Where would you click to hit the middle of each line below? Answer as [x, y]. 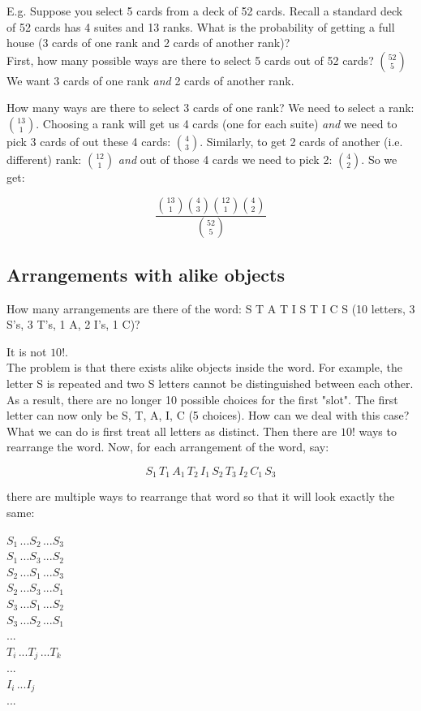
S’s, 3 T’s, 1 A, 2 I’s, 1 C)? [73, 324]
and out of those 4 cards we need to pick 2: [225, 159]
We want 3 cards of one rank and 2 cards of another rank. [150, 80]
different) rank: [44, 159]
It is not [27, 351]
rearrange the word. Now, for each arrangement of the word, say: [168, 447]
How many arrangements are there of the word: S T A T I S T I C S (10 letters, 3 [211, 308]
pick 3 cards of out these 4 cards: [89, 141]
